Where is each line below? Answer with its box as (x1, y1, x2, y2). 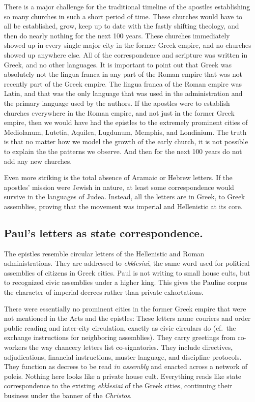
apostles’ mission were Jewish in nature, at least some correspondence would (4, 182, 234, 192)
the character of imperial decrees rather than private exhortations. (4, 287, 204, 297)
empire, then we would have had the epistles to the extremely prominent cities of (4, 117, 248, 127)
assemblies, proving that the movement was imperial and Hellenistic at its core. (4, 201, 243, 211)
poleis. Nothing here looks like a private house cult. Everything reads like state (4, 371, 241, 381)
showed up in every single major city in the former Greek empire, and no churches (4, 40, 252, 50)
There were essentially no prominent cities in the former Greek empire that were (4, 303, 246, 313)
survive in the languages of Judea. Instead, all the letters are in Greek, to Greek (4, 191, 245, 202)
